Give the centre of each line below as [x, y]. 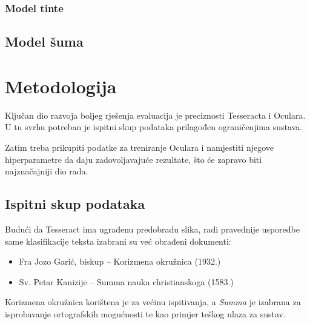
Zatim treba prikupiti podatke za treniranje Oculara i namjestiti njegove [140, 147]
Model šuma [44, 41]
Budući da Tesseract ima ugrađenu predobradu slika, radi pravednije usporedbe [152, 229]
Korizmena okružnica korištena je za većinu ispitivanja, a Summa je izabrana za [153, 302]
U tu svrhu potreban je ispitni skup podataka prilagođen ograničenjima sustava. [154, 127]
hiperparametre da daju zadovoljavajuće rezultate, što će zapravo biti [134, 159]
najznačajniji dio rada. [47, 171]
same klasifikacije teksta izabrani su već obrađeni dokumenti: [118, 241]
